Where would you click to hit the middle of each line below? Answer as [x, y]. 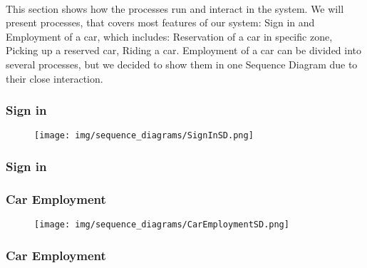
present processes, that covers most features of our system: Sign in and [160, 22]
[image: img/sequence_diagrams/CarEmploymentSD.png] [162, 225]
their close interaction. [55, 78]
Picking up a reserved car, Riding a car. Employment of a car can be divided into [184, 50]
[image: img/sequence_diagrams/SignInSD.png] [144, 136]
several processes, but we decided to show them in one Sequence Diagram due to [182, 64]
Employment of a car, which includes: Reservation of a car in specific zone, [169, 36]
